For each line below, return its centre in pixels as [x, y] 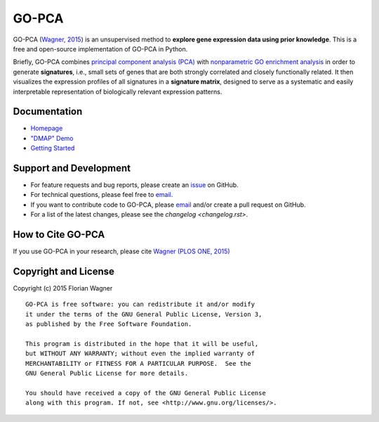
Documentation [48, 111]
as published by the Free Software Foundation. [109, 324]
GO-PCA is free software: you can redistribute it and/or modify [140, 305]
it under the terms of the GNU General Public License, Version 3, [144, 314]
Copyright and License [64, 271]
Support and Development [72, 168]
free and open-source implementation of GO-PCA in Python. [100, 49]
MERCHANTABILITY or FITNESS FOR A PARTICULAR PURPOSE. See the [139, 363]
